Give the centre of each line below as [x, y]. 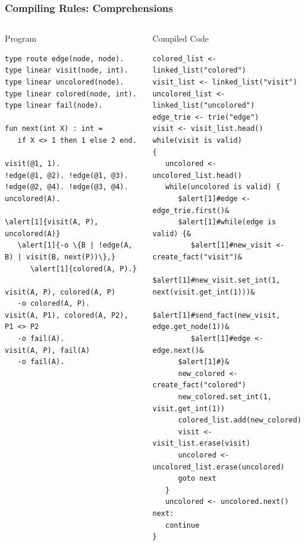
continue [183, 525]
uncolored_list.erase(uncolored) [218, 467]
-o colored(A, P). [54, 304]
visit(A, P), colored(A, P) [60, 292]
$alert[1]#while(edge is [227, 222]
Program [21, 38]
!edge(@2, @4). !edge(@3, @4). [67, 187]
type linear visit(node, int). [67, 71]
